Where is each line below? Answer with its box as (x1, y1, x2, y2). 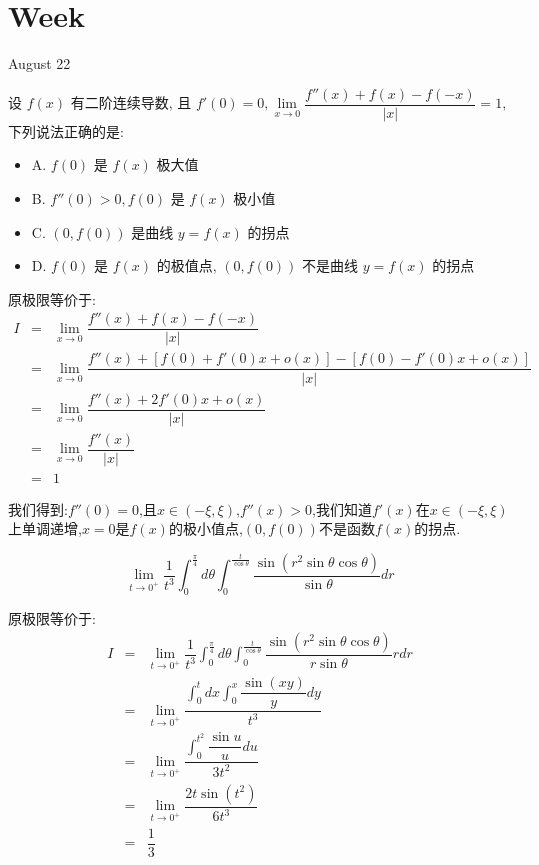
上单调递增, (8, 518, 82, 539)
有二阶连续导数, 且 (70, 92, 192, 113)
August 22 (8, 53, 71, 74)
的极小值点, (168, 518, 243, 539)
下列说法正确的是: (8, 120, 124, 141)
